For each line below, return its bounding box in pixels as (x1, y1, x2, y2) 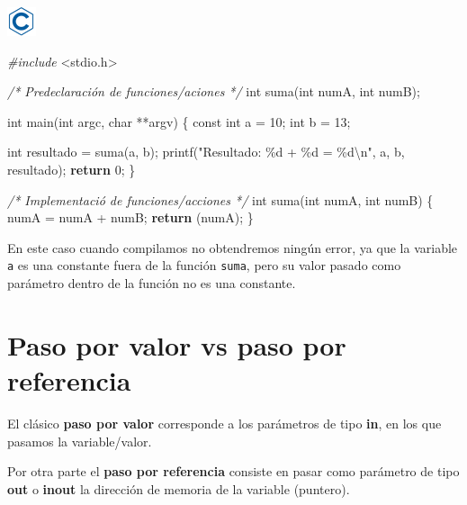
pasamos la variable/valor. (7, 431, 152, 450)
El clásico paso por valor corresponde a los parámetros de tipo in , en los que (7, 413, 442, 432)
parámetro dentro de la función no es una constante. (7, 274, 296, 292)
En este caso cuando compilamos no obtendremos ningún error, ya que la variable (7, 238, 458, 257)
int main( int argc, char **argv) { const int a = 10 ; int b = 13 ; (7, 112, 351, 131)
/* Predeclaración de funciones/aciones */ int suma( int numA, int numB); (7, 82, 420, 101)
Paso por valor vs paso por (7, 326, 346, 363)
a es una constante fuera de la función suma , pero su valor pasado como (7, 256, 401, 275)
